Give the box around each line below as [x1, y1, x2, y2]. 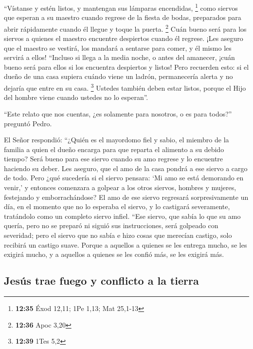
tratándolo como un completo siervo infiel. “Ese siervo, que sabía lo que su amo [4, 211, 241, 221]
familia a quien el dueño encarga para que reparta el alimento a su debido [4, 144, 224, 154]
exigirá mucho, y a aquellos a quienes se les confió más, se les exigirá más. [4, 249, 224, 259]
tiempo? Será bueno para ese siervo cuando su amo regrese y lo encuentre [4, 154, 223, 164]
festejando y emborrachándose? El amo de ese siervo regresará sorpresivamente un [4, 192, 249, 202]
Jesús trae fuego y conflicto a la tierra [4, 273, 199, 288]
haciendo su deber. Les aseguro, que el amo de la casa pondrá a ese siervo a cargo [4, 163, 248, 173]
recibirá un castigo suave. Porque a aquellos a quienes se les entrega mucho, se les [4, 239, 247, 250]
